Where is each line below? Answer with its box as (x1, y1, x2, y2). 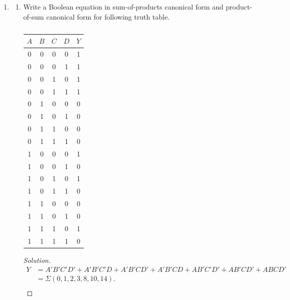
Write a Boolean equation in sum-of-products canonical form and (23, 2, 224, 12)
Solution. (23, 254, 51, 265)
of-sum (23, 11, 44, 22)
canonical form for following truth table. (46, 11, 170, 22)
